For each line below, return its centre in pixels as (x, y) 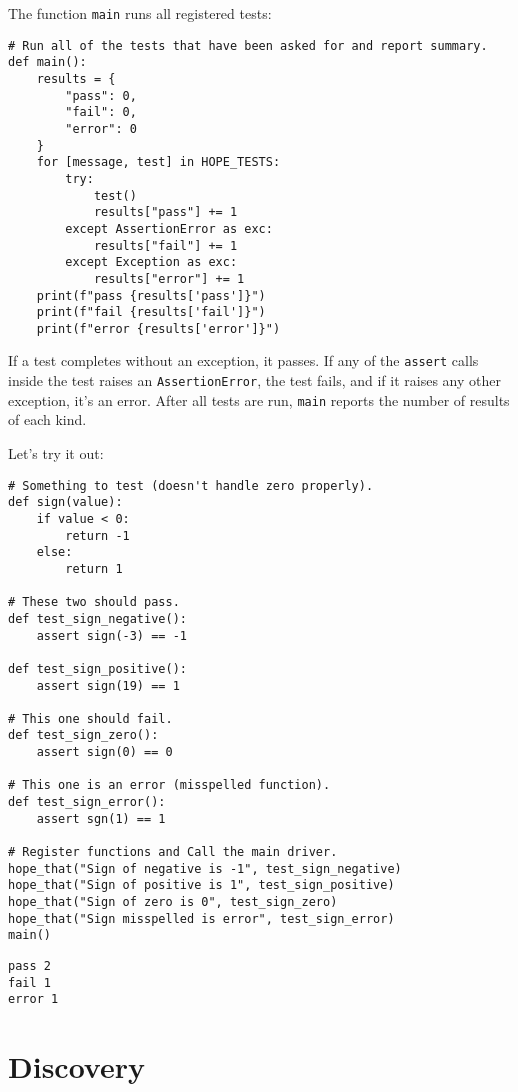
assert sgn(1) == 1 (101, 818)
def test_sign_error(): (87, 802)
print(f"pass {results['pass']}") (151, 295)
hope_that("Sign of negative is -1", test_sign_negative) (205, 868)
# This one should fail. (90, 718)
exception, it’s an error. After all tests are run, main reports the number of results (259, 399)
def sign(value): (65, 502)
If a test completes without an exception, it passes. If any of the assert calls (243, 360)
